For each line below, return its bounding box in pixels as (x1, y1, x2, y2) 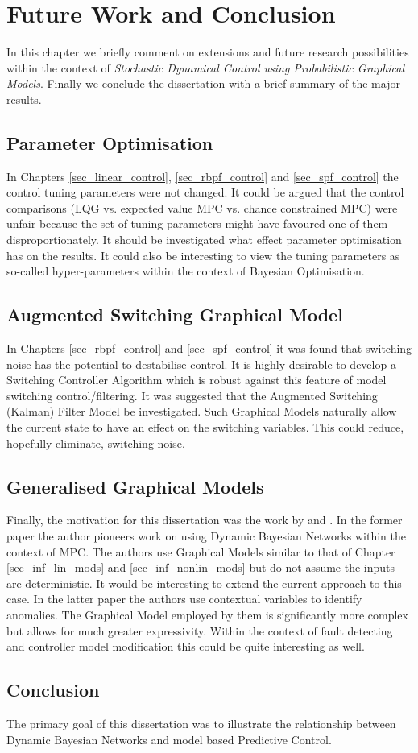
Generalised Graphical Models (6, 474, 264, 499)
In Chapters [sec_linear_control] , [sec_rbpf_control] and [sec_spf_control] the (6, 168, 399, 184)
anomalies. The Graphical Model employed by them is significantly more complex (6, 606, 408, 623)
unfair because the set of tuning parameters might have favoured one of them (6, 215, 388, 232)
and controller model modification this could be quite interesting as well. (6, 638, 365, 655)
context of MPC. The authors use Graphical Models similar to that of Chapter (6, 543, 395, 560)
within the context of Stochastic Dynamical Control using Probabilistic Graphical (6, 59, 405, 76)
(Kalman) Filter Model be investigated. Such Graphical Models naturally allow (6, 403, 397, 420)
